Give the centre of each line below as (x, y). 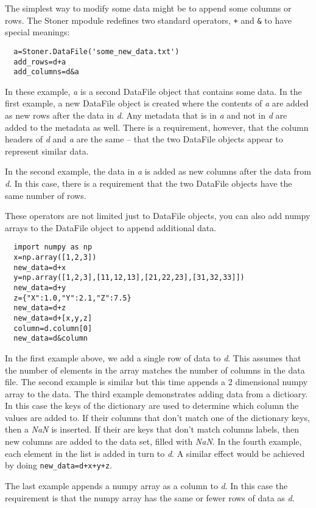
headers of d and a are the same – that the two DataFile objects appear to (144, 139)
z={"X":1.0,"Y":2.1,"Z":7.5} (72, 298)
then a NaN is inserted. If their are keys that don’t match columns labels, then (152, 429)
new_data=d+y (40, 287)
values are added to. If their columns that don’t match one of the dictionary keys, (157, 417)
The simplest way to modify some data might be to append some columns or (148, 8)
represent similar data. (47, 151)
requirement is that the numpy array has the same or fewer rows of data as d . (150, 497)
